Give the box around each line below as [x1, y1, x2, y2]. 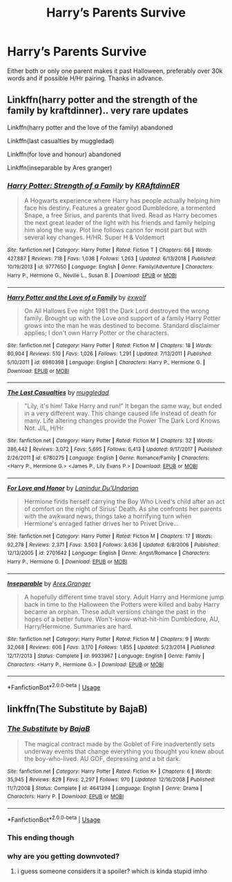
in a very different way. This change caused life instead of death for [23, 410, 217, 418]
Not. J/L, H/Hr [23, 424, 64, 432]
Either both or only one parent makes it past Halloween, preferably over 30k [7, 66, 223, 75]
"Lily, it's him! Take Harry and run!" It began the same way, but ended [23, 402, 222, 410]
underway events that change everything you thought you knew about [23, 747, 224, 755]
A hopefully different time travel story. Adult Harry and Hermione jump [23, 593, 224, 601]
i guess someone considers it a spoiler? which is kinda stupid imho [17, 867, 207, 876]
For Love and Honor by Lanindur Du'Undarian [7, 484, 139, 492]
